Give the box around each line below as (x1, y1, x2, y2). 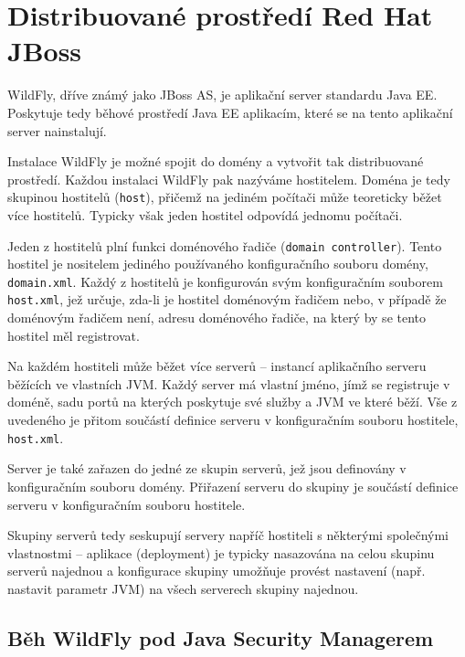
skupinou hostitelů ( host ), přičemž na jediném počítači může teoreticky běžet (7, 187, 442, 207)
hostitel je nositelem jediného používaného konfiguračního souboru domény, (7, 254, 428, 273)
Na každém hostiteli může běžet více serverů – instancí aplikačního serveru (7, 356, 427, 376)
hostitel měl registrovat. (7, 325, 140, 344)
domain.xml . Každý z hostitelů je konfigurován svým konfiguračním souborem (7, 271, 443, 291)
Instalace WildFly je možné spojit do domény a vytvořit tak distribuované (7, 152, 424, 171)
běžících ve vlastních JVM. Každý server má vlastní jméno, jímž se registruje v (7, 374, 450, 393)
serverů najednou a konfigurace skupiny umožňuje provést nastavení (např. (7, 561, 426, 580)
